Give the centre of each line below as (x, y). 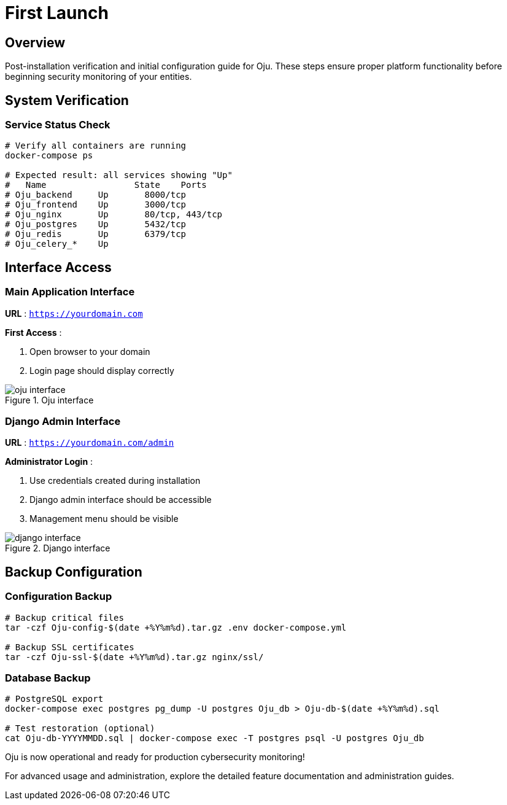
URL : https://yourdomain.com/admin (90, 443)
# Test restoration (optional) (80, 729)
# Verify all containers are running (96, 146)
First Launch (57, 13)
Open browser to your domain (90, 351)
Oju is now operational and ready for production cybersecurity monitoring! (155, 757)
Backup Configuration (74, 572)
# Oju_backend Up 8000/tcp (96, 195)
